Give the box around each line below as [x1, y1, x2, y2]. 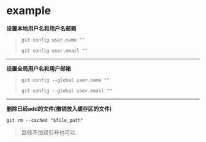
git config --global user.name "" [21, 77, 110, 83]
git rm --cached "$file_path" [6, 117, 84, 123]
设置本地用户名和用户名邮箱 [6, 24, 77, 32]
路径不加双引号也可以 [21, 129, 75, 136]
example [6, 4, 51, 18]
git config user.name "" [21, 37, 85, 43]
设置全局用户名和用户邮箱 [6, 65, 71, 72]
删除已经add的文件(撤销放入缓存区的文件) [6, 105, 112, 112]
